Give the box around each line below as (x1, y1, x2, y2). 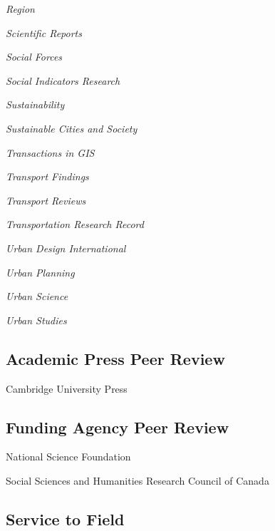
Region (6, 1, 35, 16)
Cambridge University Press (6, 381, 128, 396)
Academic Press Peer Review (6, 347, 225, 369)
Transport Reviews (6, 192, 86, 207)
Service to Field (6, 507, 125, 530)
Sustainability (6, 97, 65, 112)
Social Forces (6, 49, 63, 64)
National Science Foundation (6, 449, 131, 464)
